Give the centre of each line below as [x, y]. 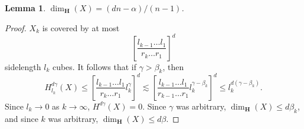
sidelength [23, 66]
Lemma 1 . [25, 8]
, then [173, 66]
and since [22, 118]
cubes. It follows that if [94, 66]
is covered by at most [81, 27]
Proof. [16, 27]
